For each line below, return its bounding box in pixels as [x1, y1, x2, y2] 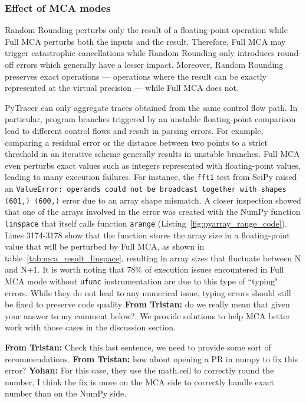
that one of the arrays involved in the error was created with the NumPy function [5, 205, 301, 218]
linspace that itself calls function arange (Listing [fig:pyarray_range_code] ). [5, 217, 287, 229]
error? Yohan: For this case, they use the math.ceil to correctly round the [5, 364, 274, 376]
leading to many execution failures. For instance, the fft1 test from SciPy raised [5, 171, 297, 183]
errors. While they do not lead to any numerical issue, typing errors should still [5, 286, 291, 299]
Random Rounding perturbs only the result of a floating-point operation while [5, 24, 288, 36]
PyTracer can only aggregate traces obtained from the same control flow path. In [5, 101, 298, 113]
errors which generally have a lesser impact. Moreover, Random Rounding [16, 58, 284, 70]
